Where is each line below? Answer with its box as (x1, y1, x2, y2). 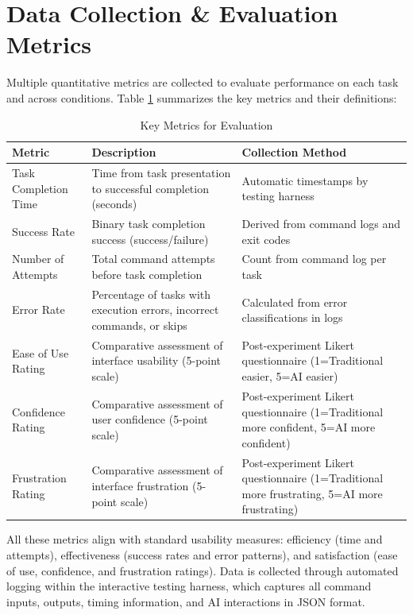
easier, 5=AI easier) (241, 368, 338, 385)
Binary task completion (91, 215, 206, 231)
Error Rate (12, 301, 65, 318)
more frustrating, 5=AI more (241, 485, 383, 501)
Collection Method (241, 144, 347, 161)
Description (91, 144, 156, 161)
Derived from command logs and (241, 215, 401, 231)
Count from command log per (241, 250, 387, 267)
